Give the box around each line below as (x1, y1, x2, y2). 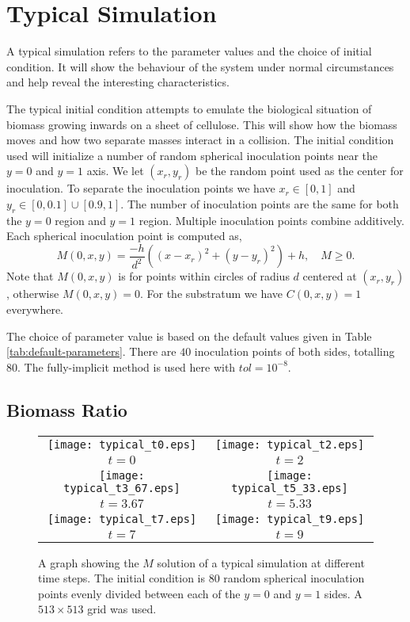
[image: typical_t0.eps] (47, 437, 197, 451)
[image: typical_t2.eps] (214, 437, 365, 451)
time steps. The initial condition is (38, 570, 206, 586)
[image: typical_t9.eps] (214, 512, 365, 525)
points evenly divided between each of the (38, 585, 241, 601)
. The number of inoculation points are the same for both (120, 195, 399, 212)
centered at (302, 268, 357, 284)
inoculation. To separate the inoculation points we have (6, 180, 275, 197)
